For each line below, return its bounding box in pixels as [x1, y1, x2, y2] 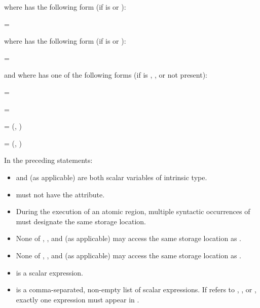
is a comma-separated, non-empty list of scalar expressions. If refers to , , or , [16, 284, 256, 295]
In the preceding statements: [4, 155, 93, 165]
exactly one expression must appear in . [16, 294, 139, 304]
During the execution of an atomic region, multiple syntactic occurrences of [16, 206, 250, 217]
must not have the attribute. [16, 189, 105, 199]
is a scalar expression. [16, 267, 83, 278]
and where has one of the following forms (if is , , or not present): [4, 70, 208, 80]
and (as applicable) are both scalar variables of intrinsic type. [16, 172, 207, 182]
